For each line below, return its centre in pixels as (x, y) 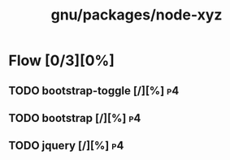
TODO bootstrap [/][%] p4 (75, 118)
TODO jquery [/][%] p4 (66, 146)
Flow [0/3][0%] (62, 61)
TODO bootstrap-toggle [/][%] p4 (94, 91)
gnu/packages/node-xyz (137, 15)
